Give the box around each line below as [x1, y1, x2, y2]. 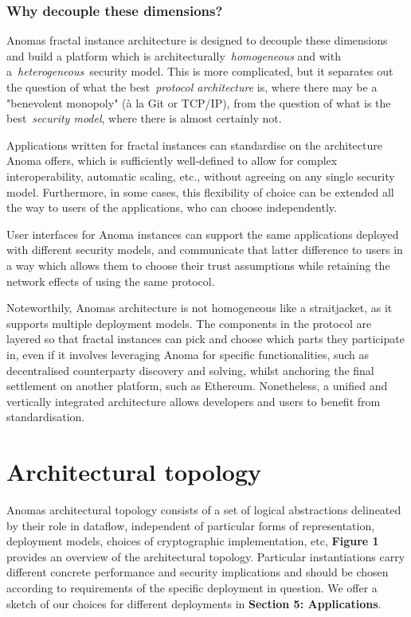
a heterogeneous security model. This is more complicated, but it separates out [6, 63, 393, 80]
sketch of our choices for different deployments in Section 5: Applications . [6, 595, 382, 611]
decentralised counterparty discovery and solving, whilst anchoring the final [6, 361, 374, 378]
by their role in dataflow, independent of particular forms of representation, [6, 517, 375, 533]
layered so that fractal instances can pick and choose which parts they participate [6, 330, 405, 347]
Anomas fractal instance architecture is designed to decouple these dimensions [6, 32, 388, 49]
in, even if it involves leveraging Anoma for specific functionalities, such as [6, 346, 370, 362]
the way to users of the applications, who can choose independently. [6, 199, 337, 216]
